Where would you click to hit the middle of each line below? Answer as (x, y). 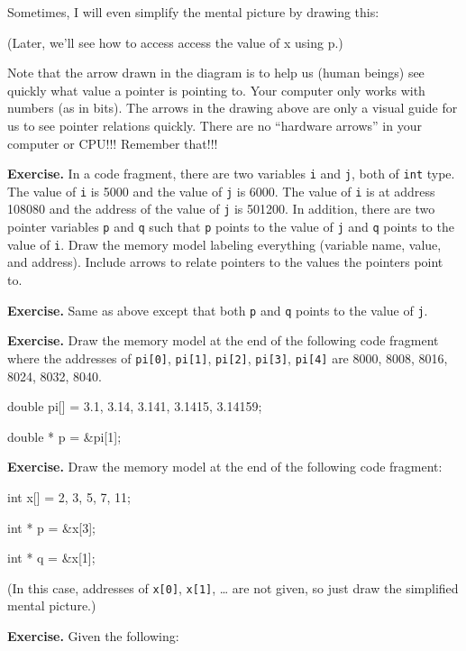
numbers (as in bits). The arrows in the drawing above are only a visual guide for (233, 108)
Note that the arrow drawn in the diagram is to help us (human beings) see (216, 73)
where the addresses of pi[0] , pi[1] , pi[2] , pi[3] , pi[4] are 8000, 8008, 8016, (228, 358)
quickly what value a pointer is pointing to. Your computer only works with (216, 90)
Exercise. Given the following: (93, 635)
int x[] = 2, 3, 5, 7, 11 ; (69, 496)
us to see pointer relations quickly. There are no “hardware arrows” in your (215, 125)
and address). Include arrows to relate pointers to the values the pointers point (225, 262)
